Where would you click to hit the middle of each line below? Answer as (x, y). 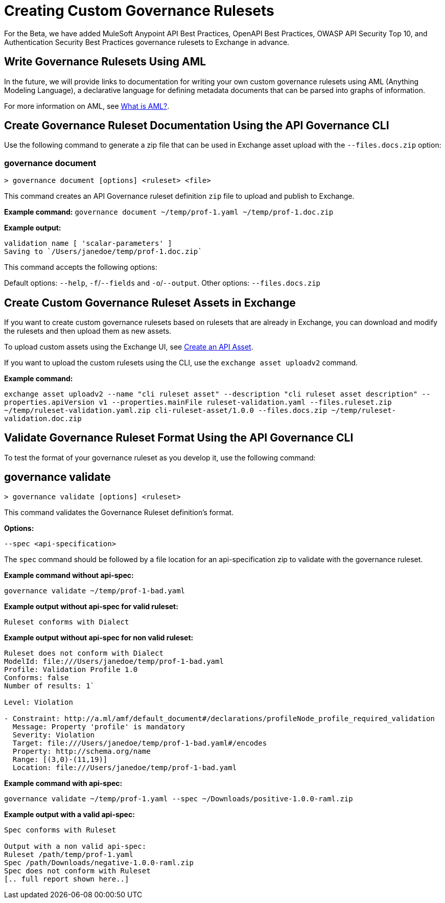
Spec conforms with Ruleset (60, 830)
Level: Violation (39, 702)
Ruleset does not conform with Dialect (84, 653)
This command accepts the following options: (81, 267)
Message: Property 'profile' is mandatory (99, 726)
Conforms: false (37, 677)
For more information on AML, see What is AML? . (87, 106)
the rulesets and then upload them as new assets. (88, 331)
